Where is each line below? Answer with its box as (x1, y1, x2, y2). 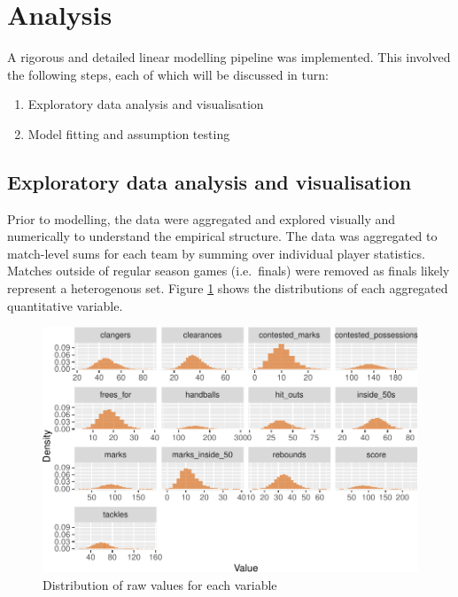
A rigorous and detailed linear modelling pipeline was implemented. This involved (7, 48, 451, 66)
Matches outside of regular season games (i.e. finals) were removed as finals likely (7, 261, 450, 280)
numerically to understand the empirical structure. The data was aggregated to (7, 227, 438, 245)
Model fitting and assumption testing (27, 124, 230, 143)
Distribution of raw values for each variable (43, 575, 277, 593)
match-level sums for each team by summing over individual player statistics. (7, 244, 425, 262)
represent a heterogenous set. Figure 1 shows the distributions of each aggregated (7, 279, 448, 298)
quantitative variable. (7, 296, 123, 314)
